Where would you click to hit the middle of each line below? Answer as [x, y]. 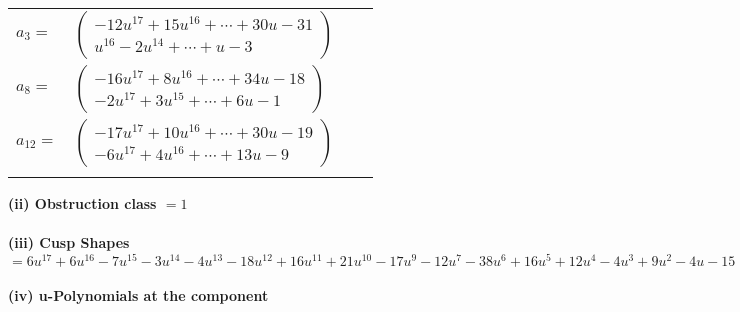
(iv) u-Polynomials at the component [138, 295]
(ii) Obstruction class [82, 203]
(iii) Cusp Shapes [69, 242]
